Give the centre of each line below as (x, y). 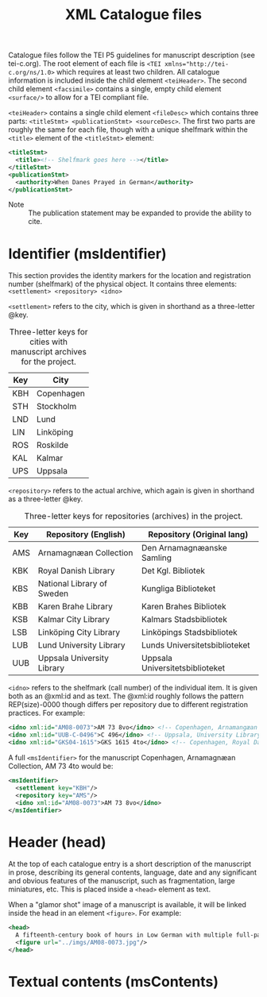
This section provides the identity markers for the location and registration (130, 276)
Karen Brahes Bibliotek (184, 607)
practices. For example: (47, 713)
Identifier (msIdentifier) (87, 254)
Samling (157, 558)
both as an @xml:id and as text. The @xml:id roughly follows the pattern (126, 696)
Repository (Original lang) (198, 535)
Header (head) (57, 842)
